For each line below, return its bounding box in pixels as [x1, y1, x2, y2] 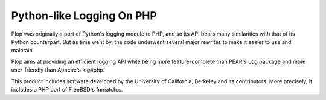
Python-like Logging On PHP [11, 9, 157, 22]
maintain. [11, 47, 34, 54]
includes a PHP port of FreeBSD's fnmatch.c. [11, 86, 123, 93]
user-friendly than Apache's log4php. [11, 66, 105, 73]
